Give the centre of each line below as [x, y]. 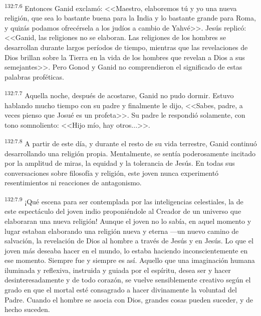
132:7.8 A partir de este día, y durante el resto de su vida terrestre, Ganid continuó [131, 143]
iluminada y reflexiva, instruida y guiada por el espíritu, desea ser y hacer [118, 270]
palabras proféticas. [34, 76]
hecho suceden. [27, 309]
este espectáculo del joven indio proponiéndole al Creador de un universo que [123, 211]
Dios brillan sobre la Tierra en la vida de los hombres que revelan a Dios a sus [125, 57]
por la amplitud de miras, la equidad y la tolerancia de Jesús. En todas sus [120, 163]
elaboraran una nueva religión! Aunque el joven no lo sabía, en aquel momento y [128, 221]
